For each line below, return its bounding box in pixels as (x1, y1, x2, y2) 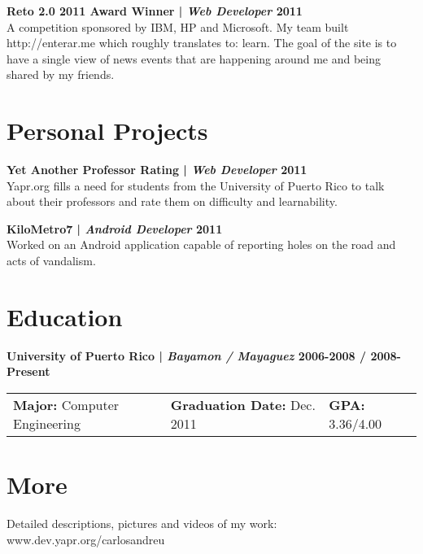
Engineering (13, 413, 81, 433)
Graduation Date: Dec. (170, 395, 316, 414)
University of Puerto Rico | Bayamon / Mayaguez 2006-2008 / (7, 347, 367, 364)
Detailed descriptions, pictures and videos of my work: (7, 515, 277, 532)
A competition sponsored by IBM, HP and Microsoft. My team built (7, 18, 349, 35)
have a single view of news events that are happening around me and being (7, 50, 381, 67)
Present (7, 363, 50, 380)
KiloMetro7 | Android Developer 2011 (7, 220, 223, 237)
